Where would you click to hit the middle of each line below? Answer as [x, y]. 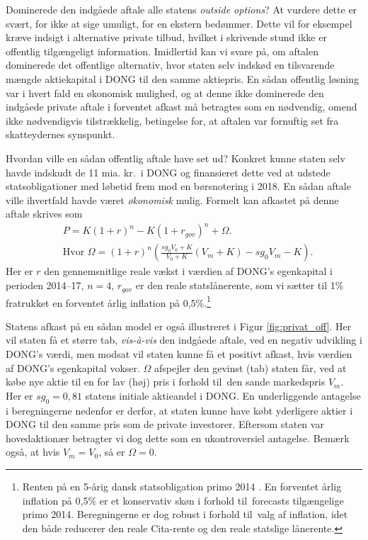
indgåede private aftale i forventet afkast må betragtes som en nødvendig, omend [182, 107]
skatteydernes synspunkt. [61, 134]
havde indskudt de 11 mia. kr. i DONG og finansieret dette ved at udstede [168, 172]
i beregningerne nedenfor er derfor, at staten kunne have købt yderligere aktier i [179, 410]
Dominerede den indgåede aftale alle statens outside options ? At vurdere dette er [182, 9]
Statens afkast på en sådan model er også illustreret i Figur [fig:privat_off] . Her [179, 326]
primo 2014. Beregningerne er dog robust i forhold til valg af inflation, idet [185, 514]
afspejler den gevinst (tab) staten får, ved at [251, 367]
